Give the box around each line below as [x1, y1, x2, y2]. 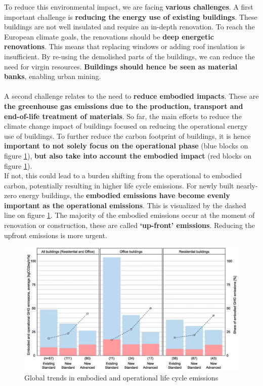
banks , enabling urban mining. [4, 71, 101, 82]
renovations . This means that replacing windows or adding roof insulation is [4, 41, 245, 52]
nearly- [236, 180, 258, 190]
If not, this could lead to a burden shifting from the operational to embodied [4, 170, 242, 181]
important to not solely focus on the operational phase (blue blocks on [4, 140, 248, 151]
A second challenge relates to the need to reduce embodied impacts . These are [4, 91, 259, 101]
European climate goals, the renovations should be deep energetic [4, 31, 214, 42]
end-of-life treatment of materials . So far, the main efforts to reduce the [4, 110, 242, 121]
